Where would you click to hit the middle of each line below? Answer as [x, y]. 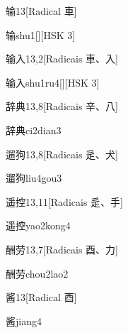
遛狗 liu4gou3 [34, 178]
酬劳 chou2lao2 [37, 273]
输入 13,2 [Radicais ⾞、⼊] [62, 59]
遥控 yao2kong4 [38, 225]
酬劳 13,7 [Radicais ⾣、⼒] [62, 249]
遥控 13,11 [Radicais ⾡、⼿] [64, 201]
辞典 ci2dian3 [34, 130]
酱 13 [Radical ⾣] [41, 297]
